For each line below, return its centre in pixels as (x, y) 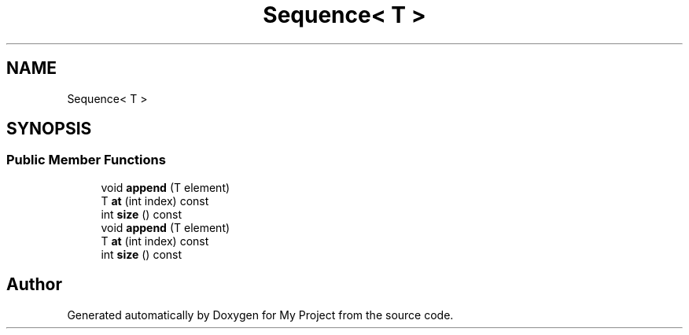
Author (34, 285)
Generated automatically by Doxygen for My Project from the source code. (260, 315)
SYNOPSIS (49, 129)
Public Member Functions (86, 160)
